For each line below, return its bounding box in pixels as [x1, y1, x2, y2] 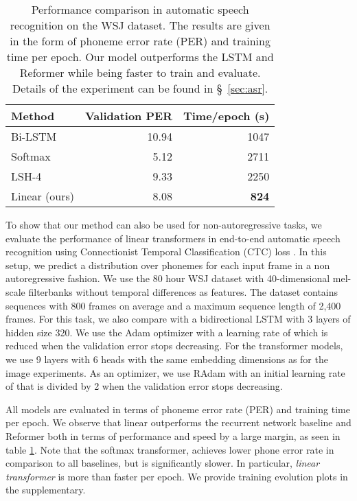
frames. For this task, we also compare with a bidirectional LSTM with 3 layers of [5, 312, 351, 326]
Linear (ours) [11, 188, 74, 204]
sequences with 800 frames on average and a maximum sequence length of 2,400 [5, 298, 341, 312]
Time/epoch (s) [183, 108, 270, 124]
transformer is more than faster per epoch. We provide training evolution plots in [5, 469, 348, 483]
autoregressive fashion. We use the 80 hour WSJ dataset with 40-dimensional [5, 271, 330, 286]
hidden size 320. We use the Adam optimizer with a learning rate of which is [5, 325, 328, 339]
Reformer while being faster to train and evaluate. [19, 65, 261, 80]
